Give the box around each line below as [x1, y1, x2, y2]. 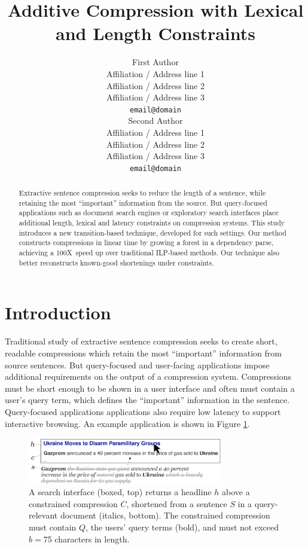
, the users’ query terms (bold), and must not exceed [86, 521, 279, 533]
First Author [132, 56, 179, 68]
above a [222, 486, 250, 498]
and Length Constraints [56, 21, 255, 45]
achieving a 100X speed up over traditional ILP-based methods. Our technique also [19, 248, 279, 258]
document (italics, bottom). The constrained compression [60, 509, 270, 521]
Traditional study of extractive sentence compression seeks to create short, [5, 335, 277, 347]
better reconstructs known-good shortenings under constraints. [19, 257, 214, 267]
